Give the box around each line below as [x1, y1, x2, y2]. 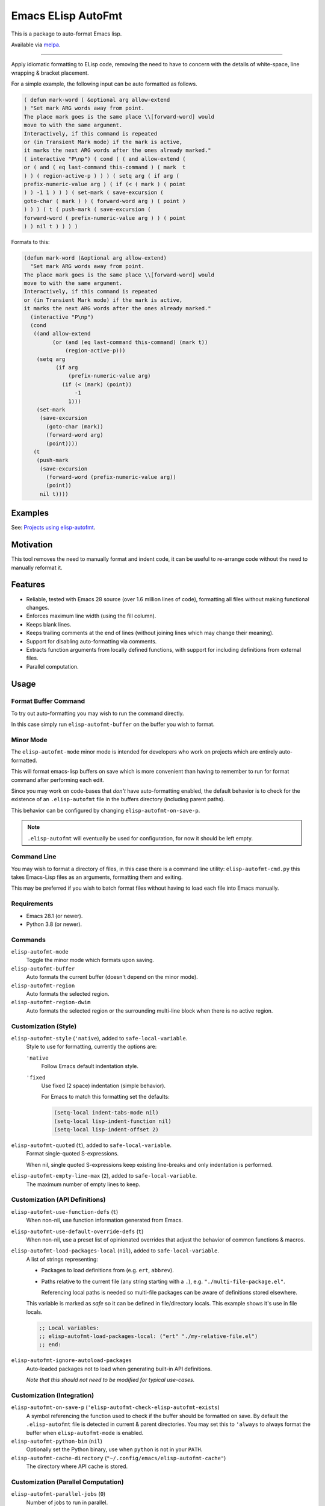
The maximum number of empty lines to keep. [26, 1181, 141, 1188]
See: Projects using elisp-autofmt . [11, 524, 96, 531]
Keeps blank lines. [26, 620, 72, 628]
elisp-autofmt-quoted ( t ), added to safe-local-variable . [11, 1142, 172, 1149]
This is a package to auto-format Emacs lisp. [11, 30, 122, 37]
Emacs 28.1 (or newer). [26, 912, 83, 919]
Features [11, 580, 45, 590]
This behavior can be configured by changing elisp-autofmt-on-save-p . [11, 807, 200, 814]
